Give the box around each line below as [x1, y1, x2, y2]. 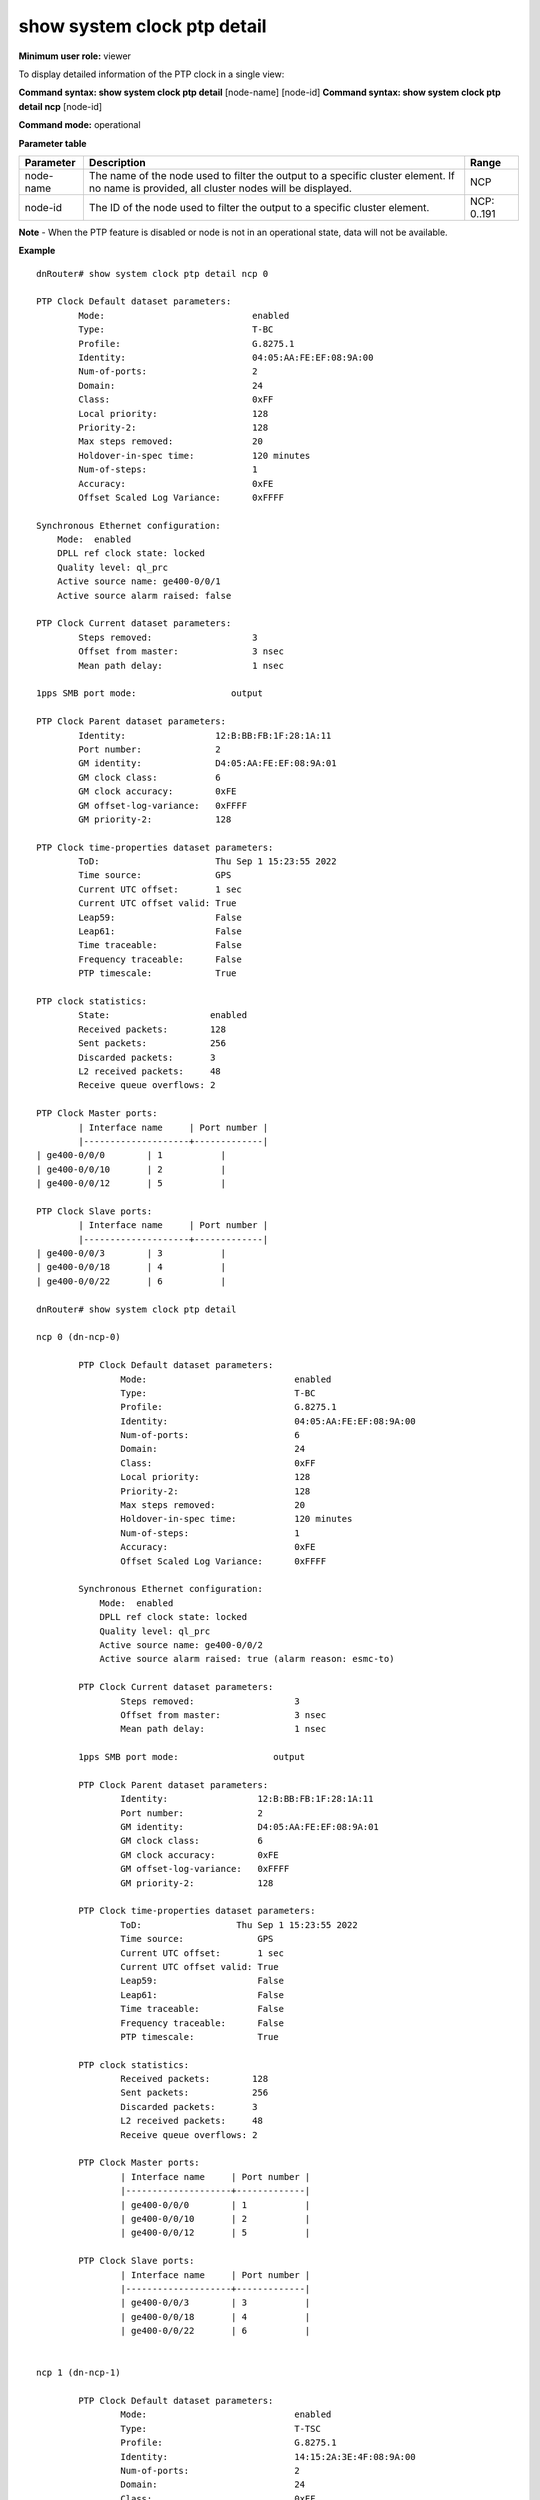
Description [88, 155, 147, 169]
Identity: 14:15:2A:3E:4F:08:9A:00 [120, 2451, 416, 2462]
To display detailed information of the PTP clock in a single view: [18, 68, 285, 80]
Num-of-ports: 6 [120, 1430, 300, 1441]
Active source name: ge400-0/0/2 [99, 1639, 264, 1650]
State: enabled [78, 1010, 248, 1021]
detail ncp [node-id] [18, 100, 103, 112]
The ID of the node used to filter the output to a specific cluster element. [88, 200, 430, 214]
